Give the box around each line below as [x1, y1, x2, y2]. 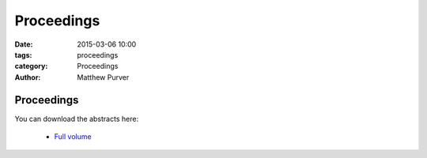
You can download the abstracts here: [14, 114, 138, 123]
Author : [14, 72, 41, 82]
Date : [14, 39, 33, 49]
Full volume [54, 132, 92, 141]
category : [14, 62, 48, 71]
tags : [14, 50, 32, 59]
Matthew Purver [77, 72, 130, 82]
